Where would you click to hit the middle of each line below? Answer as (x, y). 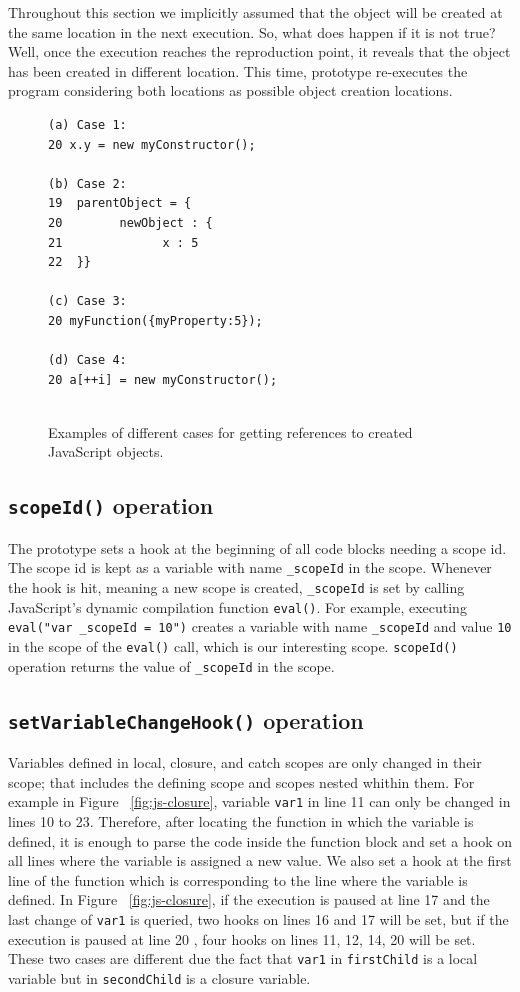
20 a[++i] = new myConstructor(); (163, 379)
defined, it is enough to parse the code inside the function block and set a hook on (260, 840)
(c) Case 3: (87, 301)
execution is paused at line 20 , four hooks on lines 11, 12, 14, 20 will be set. (242, 938)
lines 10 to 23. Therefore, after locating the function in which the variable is (241, 821)
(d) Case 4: (87, 360)
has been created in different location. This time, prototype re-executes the (238, 70)
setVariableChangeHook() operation (186, 719)
